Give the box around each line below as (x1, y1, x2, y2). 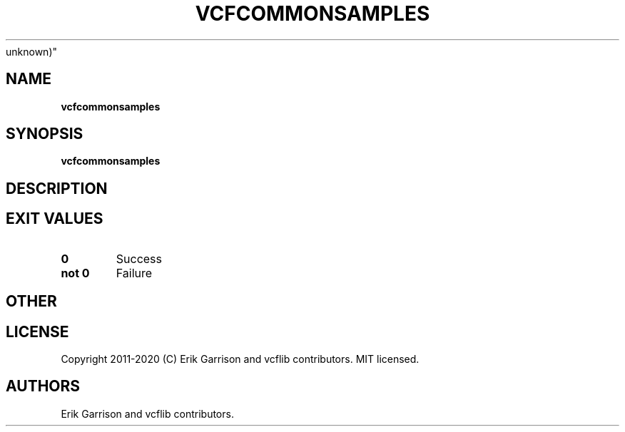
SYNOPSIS (6, 125, 83, 143)
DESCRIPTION (6, 179, 108, 197)
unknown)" (6, 45, 58, 58)
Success (116, 251, 163, 266)
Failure (116, 265, 153, 280)
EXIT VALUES (6, 210, 103, 228)
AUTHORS (6, 377, 81, 396)
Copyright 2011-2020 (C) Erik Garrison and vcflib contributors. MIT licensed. (61, 352, 420, 365)
